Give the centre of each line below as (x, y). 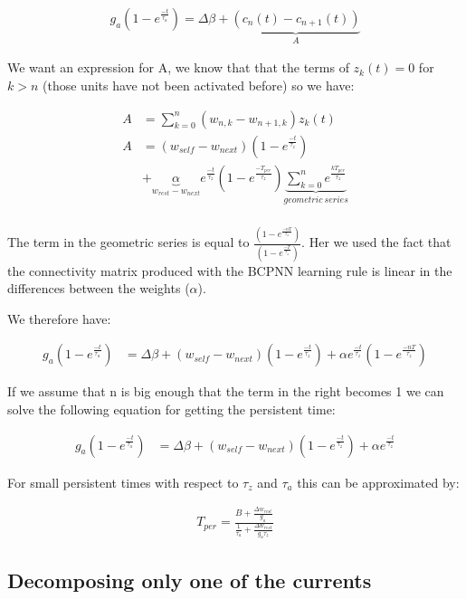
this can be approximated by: (378, 482)
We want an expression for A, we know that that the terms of (178, 67)
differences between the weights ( (99, 288)
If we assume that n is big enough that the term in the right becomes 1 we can (226, 391)
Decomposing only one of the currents (190, 580)
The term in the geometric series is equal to (128, 242)
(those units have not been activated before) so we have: (199, 86)
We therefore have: (59, 318)
